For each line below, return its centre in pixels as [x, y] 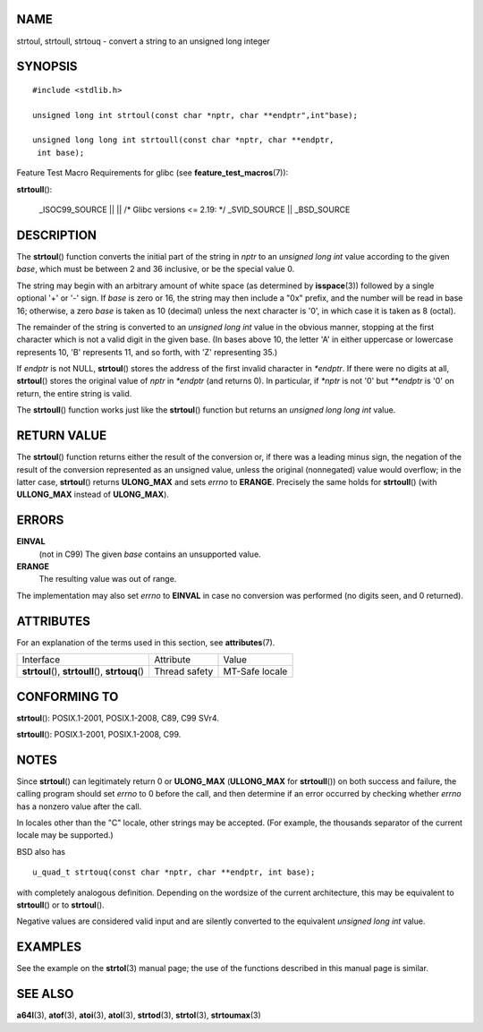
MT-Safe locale [255, 671]
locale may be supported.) [65, 835]
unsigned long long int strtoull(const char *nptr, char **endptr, [183, 140]
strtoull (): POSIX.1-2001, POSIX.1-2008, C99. [99, 734]
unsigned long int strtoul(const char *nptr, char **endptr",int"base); [195, 115]
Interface [41, 660]
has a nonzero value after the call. [79, 806]
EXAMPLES [49, 947]
